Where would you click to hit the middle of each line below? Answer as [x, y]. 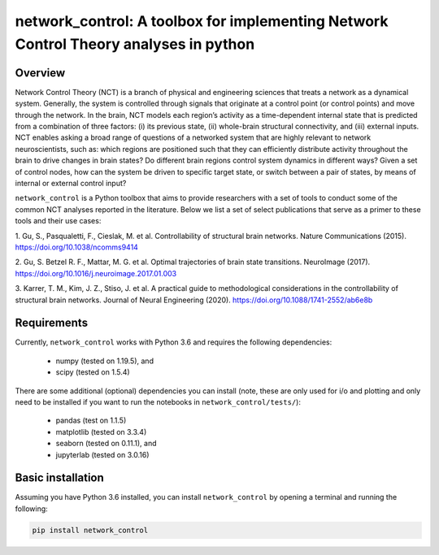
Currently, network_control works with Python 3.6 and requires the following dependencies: [174, 342]
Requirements [52, 323]
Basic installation [60, 478]
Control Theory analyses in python [135, 44]
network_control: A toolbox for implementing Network [202, 21]
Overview [40, 73]
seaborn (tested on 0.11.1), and [106, 444]
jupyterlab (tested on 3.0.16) [102, 454]
